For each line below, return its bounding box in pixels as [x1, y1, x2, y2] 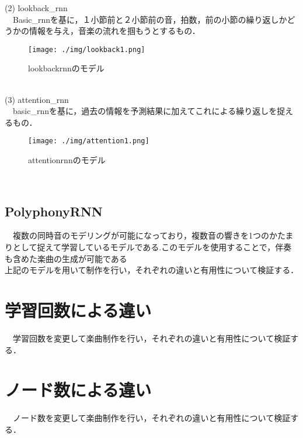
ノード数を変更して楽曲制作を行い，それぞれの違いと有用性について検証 [12, 412, 291, 424]
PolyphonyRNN [5, 202, 103, 220]
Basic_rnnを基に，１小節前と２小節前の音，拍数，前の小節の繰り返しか [12, 13, 287, 25]
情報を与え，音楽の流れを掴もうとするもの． [29, 25, 200, 37]
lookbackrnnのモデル [28, 62, 105, 74]
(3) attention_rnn [5, 93, 69, 105]
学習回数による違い [5, 298, 152, 322]
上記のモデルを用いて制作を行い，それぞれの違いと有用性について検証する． [5, 264, 299, 276]
